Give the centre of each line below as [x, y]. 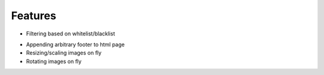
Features [34, 16]
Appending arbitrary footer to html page [76, 44]
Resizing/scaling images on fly [64, 53]
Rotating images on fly [54, 61]
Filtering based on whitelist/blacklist [70, 34]
